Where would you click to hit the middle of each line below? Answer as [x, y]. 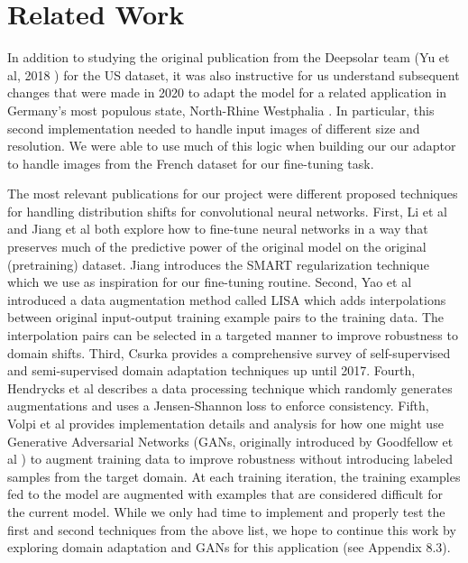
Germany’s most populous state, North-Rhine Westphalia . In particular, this [221, 110]
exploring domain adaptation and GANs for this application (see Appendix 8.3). [229, 547]
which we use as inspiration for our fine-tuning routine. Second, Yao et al [210, 282]
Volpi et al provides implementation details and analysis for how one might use [225, 423]
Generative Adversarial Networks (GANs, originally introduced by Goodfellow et [230, 441]
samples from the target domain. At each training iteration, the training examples [234, 476]
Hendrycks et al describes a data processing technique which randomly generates [230, 388]
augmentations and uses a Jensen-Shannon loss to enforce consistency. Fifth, [218, 406]
